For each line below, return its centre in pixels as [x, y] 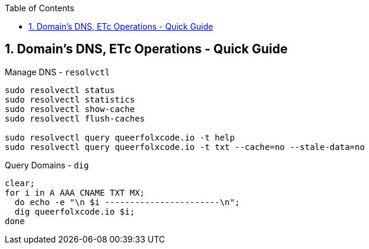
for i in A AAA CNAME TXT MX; [75, 192]
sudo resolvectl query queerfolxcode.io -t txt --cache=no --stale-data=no [185, 147]
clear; [20, 183]
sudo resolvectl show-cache [70, 109]
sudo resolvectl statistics [70, 99]
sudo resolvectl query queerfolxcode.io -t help [120, 137]
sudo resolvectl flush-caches [75, 118]
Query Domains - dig [47, 165]
